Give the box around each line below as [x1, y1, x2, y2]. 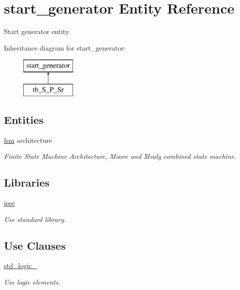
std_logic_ [4, 260, 37, 271]
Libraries [4, 175, 50, 190]
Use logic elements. [4, 277, 60, 287]
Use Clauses [4, 238, 66, 253]
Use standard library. [4, 214, 66, 224]
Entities [4, 112, 44, 127]
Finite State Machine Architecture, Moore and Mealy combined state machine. [4, 151, 237, 161]
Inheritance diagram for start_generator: [4, 42, 126, 52]
